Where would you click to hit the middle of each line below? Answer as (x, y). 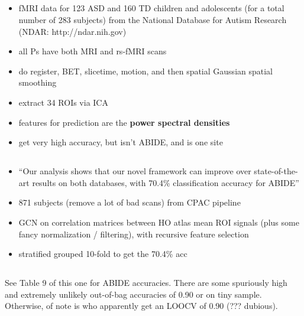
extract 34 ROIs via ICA (63, 102)
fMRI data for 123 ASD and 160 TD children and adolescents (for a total (151, 8)
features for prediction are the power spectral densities (124, 122)
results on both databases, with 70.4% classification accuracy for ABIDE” (166, 182)
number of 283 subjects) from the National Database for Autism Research (153, 19)
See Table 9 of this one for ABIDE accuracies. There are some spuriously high (146, 283)
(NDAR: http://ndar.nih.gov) (72, 31)
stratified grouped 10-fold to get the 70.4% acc (103, 254)
